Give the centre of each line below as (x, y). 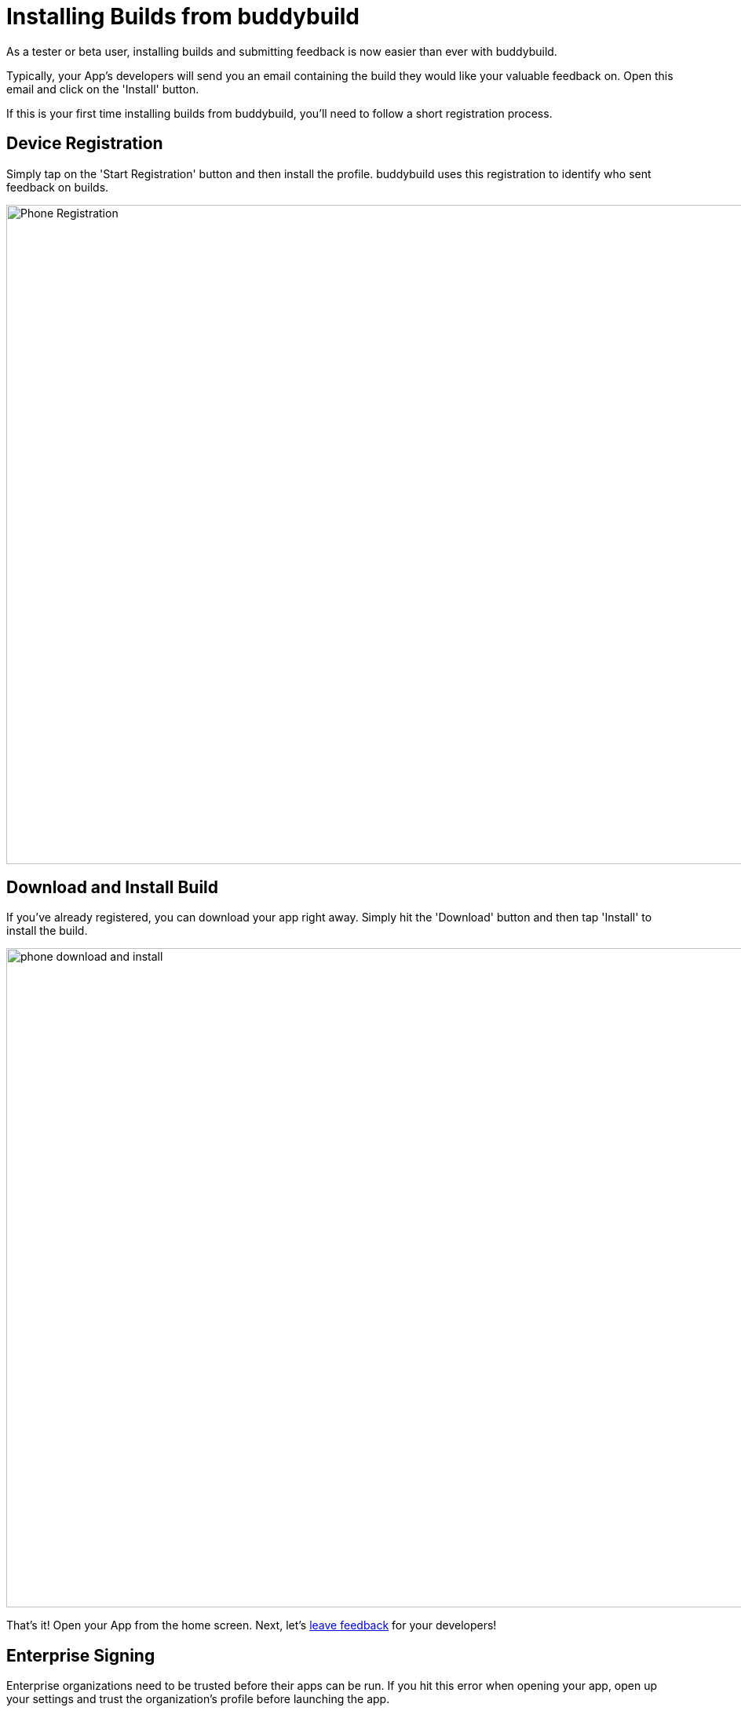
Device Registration (85, 144)
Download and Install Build (112, 888)
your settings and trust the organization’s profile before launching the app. (198, 1699)
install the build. (47, 931)
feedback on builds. (58, 187)
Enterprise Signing (81, 1655)
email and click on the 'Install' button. (103, 89)
